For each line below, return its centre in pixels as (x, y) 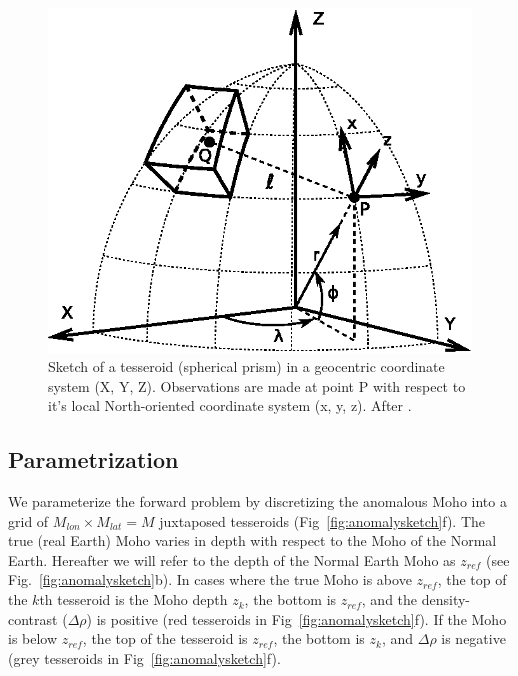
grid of (28, 520)
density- (446, 599)
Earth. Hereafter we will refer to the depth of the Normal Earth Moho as (232, 559)
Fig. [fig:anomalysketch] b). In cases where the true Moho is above (210, 579)
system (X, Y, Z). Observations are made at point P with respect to (257, 385)
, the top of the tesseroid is (165, 638)
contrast (33, 618)
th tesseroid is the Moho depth (133, 599)
